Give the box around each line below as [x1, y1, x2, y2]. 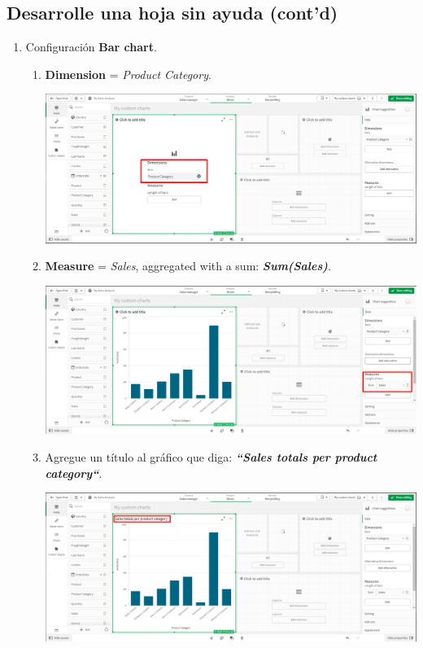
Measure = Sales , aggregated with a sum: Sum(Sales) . [45, 257, 331, 274]
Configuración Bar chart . [25, 38, 157, 55]
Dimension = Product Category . [45, 65, 211, 82]
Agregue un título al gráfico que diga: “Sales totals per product [45, 449, 377, 466]
